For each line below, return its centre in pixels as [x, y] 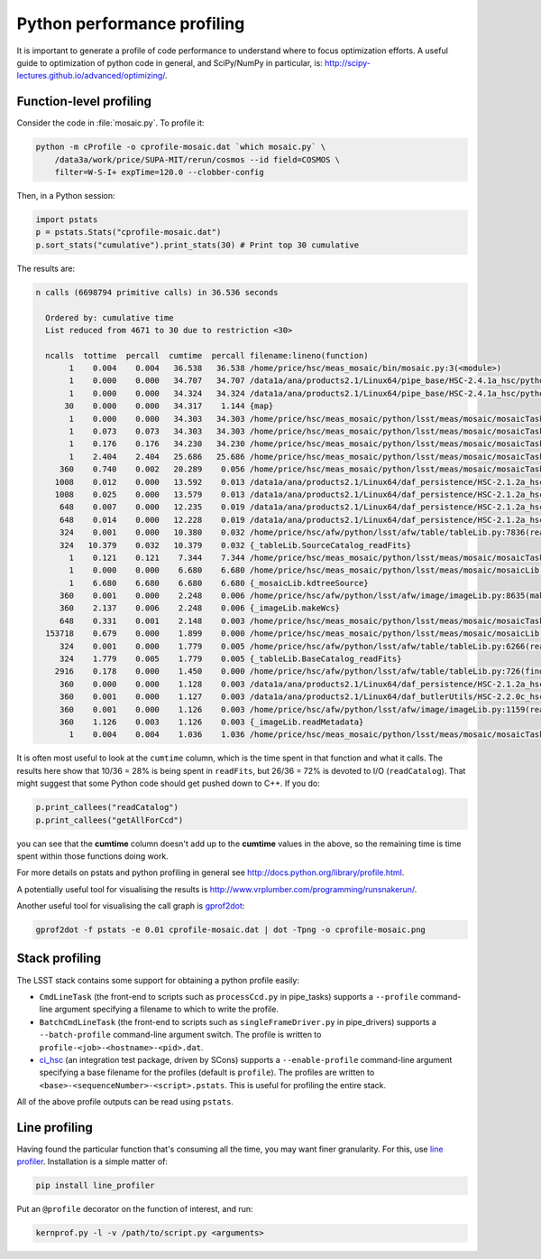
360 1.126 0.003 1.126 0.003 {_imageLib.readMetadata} [211, 722]
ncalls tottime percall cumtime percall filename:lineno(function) [207, 355]
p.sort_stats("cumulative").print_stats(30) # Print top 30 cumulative [197, 245]
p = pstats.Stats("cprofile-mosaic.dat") [128, 232]
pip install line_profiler [95, 1186]
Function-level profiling [84, 102]
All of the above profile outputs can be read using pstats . [125, 1102]
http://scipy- [348, 62]
